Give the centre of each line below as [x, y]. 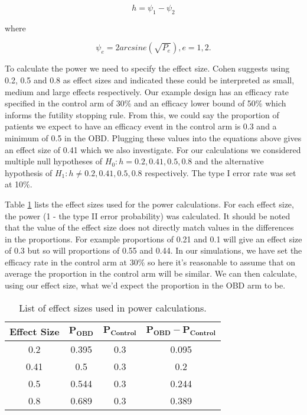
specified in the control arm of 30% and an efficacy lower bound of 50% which [146, 103]
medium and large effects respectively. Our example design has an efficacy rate [147, 91]
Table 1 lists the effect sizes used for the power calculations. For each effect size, [149, 204]
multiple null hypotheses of [54, 161]
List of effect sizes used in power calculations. [113, 307]
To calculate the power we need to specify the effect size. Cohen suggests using [147, 68]
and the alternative [229, 161]
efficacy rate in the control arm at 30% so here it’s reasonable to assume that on [150, 262]
